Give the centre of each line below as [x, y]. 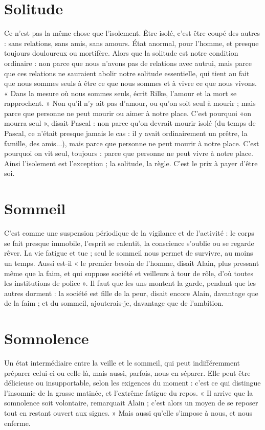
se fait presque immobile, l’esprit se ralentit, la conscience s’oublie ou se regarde [129, 243]
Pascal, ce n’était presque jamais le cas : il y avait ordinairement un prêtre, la [126, 133]
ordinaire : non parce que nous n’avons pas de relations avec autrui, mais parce [128, 63]
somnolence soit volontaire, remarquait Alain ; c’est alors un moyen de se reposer [131, 403]
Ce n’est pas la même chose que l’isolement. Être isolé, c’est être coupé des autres [132, 33]
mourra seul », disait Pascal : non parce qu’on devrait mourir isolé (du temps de [130, 123]
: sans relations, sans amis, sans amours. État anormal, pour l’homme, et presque [131, 43]
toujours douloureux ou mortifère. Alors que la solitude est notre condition [121, 53]
